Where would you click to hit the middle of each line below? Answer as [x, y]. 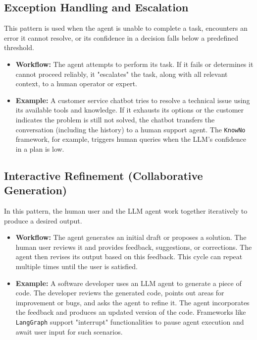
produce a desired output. [43, 220]
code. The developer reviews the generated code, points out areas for [120, 293]
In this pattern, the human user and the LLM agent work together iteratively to [126, 210]
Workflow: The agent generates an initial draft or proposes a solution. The [131, 237]
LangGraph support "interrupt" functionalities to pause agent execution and [130, 321]
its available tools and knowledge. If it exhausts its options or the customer [130, 110]
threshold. [19, 47]
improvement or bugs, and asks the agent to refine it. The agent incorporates [132, 302]
